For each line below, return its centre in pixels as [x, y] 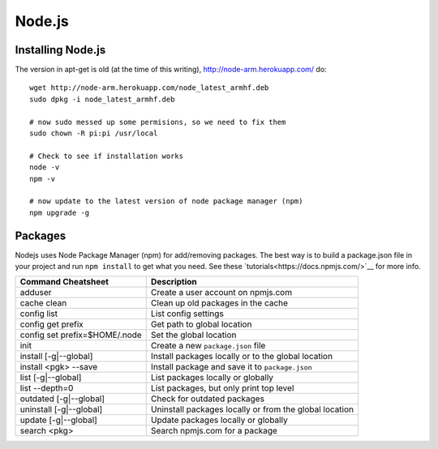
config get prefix [52, 324]
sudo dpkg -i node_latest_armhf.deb [102, 99]
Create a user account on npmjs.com [221, 293]
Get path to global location [201, 324]
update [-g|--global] [58, 420]
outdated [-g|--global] [62, 399]
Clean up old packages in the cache [219, 303]
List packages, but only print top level [222, 388]
